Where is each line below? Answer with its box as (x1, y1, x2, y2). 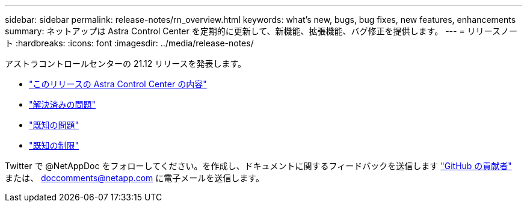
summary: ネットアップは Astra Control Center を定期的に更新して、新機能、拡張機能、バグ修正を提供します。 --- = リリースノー (5, 26, 517, 36)
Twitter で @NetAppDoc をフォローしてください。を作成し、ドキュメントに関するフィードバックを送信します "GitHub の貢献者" (5, 161, 512, 171)
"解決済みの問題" (29, 99, 96, 110)
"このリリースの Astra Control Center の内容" (29, 79, 207, 89)
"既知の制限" (29, 140, 79, 150)
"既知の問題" (29, 120, 79, 130)
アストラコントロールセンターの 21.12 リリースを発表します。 (5, 58, 247, 69)
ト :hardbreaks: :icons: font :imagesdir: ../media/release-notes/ (5, 38, 254, 48)
